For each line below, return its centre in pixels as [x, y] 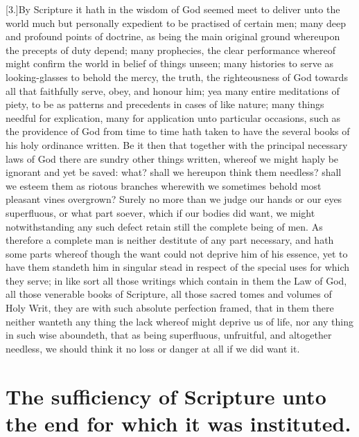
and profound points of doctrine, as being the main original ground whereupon [173, 36]
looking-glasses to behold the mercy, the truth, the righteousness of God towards [177, 77]
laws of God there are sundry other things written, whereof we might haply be [172, 158]
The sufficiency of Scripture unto [166, 396]
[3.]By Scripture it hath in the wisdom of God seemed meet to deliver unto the [173, 9]
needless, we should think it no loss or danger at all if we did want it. [153, 348]
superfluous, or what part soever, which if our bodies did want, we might [160, 212]
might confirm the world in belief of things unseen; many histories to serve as [170, 63]
